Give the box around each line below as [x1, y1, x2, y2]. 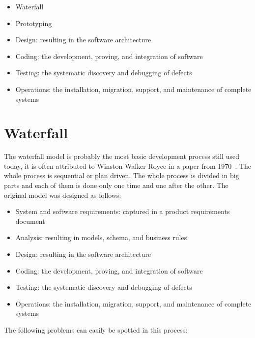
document [15, 215, 45, 226]
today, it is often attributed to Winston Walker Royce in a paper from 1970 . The [4, 160, 251, 171]
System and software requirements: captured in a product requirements [15, 206, 230, 216]
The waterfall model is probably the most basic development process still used [4, 151, 239, 161]
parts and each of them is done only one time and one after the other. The [4, 180, 228, 190]
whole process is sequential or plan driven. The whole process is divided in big [4, 170, 239, 181]
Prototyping [15, 18, 52, 28]
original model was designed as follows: [4, 189, 121, 200]
